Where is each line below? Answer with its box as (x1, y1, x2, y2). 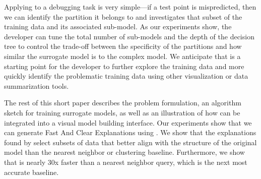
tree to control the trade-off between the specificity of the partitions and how (4, 41, 242, 51)
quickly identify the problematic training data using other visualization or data (4, 71, 248, 81)
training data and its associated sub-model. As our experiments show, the (4, 21, 232, 32)
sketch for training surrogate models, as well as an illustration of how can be (4, 107, 240, 117)
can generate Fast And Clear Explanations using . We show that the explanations (4, 127, 256, 138)
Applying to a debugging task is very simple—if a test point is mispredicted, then (4, 2, 256, 12)
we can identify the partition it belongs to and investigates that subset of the (4, 11, 242, 22)
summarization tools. (4, 80, 69, 91)
